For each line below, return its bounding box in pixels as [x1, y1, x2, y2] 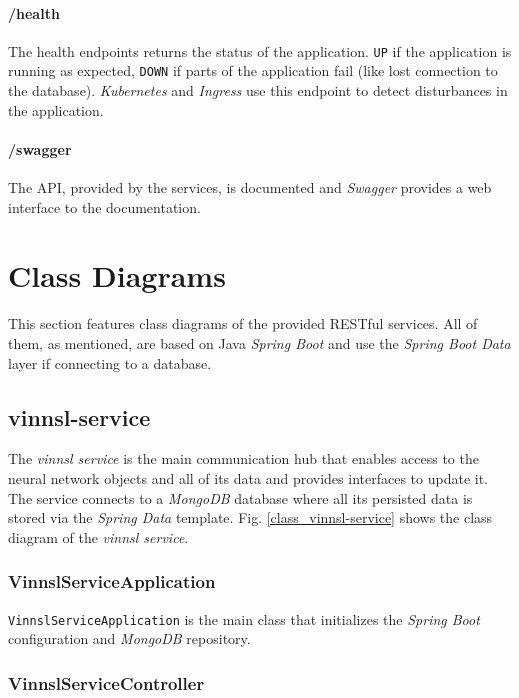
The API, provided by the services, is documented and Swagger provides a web [8, 177, 492, 198]
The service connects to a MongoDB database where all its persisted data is [8, 487, 473, 508]
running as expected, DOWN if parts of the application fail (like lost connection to [8, 60, 498, 81]
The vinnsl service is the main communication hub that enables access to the [8, 448, 479, 469]
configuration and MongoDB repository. [8, 628, 251, 649]
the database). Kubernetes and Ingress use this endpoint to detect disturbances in [8, 80, 508, 101]
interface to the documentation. [8, 196, 201, 217]
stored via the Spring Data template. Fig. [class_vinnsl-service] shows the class [8, 507, 493, 528]
